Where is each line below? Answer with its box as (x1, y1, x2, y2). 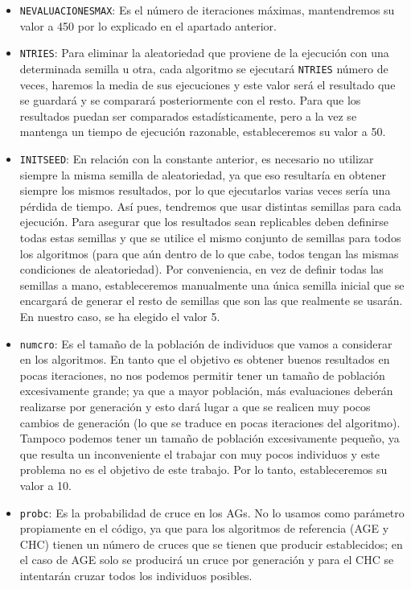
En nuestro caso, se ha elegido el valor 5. (19, 307, 220, 324)
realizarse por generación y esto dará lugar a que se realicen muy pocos (19, 397, 371, 414)
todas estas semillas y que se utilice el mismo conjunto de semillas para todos (19, 229, 401, 245)
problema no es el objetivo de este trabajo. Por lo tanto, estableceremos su (19, 461, 388, 478)
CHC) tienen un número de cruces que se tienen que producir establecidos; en (19, 535, 403, 552)
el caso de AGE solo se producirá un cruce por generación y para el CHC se (19, 551, 394, 568)
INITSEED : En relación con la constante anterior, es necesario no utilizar (19, 150, 374, 167)
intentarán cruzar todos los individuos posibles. (19, 566, 253, 583)
